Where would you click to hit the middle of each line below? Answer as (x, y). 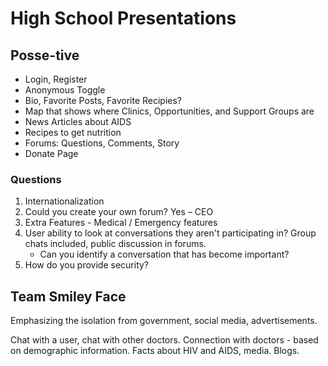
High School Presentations (123, 18)
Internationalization (64, 201)
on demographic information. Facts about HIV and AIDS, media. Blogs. (155, 351)
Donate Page (51, 153)
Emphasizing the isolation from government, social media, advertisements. (164, 321)
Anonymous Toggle (65, 90)
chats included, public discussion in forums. (115, 244)
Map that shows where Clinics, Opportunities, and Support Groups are (169, 111)
